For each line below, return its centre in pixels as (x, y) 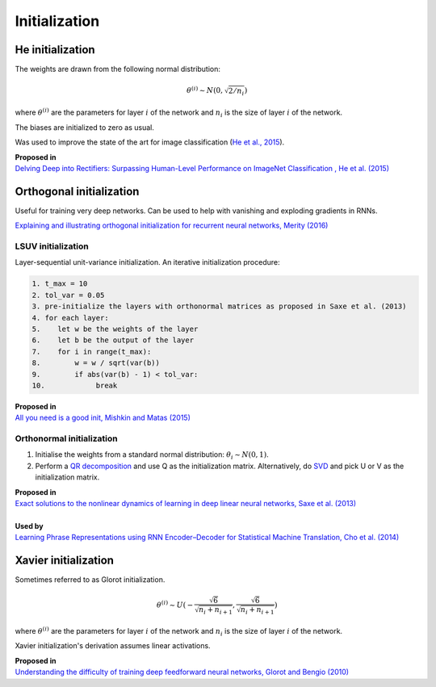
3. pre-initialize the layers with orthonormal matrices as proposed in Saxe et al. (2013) (219, 306)
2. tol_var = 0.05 (68, 295)
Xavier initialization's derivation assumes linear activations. (113, 646)
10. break (75, 385)
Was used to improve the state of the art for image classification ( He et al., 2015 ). (150, 142)
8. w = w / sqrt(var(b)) (96, 363)
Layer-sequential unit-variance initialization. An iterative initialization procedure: (147, 262)
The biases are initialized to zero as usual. (85, 127)
